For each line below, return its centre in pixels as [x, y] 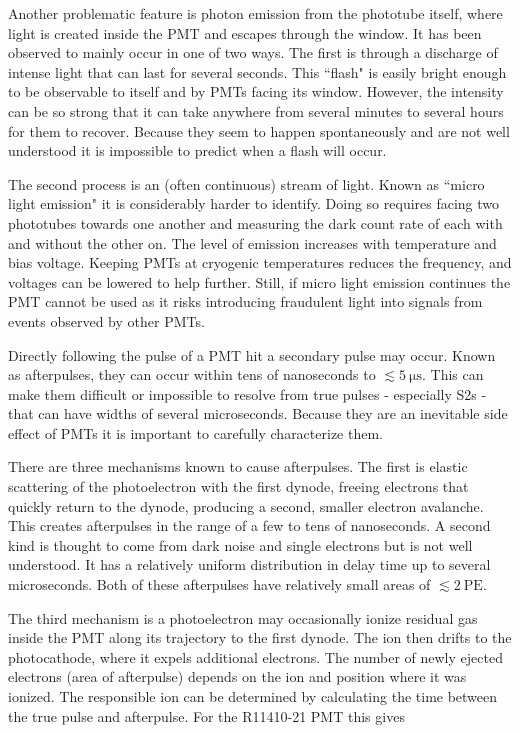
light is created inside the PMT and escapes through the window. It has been [245, 32]
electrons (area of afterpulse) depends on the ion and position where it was [237, 676]
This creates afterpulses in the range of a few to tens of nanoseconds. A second [249, 525]
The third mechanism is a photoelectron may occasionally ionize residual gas [243, 617]
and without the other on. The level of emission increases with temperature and [252, 242]
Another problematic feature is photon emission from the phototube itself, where [255, 13]
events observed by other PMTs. [106, 320]
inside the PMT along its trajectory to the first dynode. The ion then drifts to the [260, 637]
